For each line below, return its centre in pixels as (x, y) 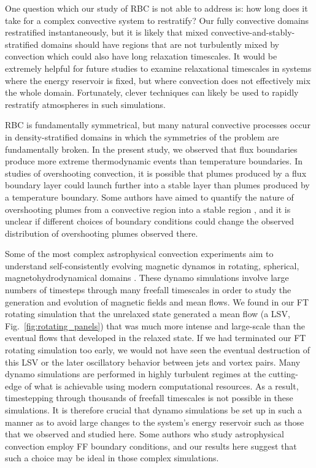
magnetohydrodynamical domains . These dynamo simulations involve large (147, 278)
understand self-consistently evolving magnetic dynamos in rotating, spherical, (152, 265)
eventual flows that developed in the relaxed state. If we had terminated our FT (156, 338)
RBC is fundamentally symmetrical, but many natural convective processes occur (158, 125)
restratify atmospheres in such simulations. (85, 104)
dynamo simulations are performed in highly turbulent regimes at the (136, 374)
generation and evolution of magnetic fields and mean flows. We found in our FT (157, 301)
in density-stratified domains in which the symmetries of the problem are (142, 136)
